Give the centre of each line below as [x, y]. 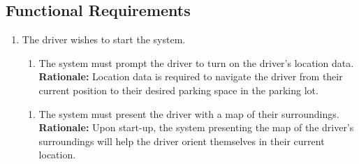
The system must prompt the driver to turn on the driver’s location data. [196, 62]
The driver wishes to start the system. [104, 39]
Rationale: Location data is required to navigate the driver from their [191, 76]
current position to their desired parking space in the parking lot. [178, 90]
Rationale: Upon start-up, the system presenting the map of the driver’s [196, 127]
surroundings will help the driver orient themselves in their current [182, 141]
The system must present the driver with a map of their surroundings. [189, 113]
